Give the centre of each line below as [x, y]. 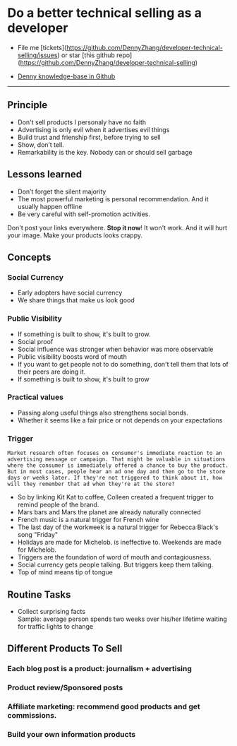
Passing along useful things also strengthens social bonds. [103, 413]
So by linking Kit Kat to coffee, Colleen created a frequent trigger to [115, 497]
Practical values [35, 397]
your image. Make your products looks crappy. [75, 235]
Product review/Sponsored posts [65, 688]
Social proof [35, 341]
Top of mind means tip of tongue [65, 572]
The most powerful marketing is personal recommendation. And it [113, 199]
